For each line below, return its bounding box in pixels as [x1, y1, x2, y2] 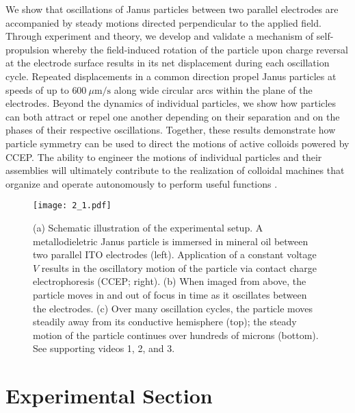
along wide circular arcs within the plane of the [114, 82, 313, 97]
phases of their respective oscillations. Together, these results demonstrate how [5, 123, 336, 137]
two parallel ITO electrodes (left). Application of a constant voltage [33, 247, 317, 262]
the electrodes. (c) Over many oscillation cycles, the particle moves [33, 301, 313, 315]
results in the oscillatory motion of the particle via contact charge [41, 260, 317, 275]
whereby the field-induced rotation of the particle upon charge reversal [52, 42, 348, 56]
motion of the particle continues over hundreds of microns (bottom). [33, 327, 319, 342]
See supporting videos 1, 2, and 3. [33, 341, 175, 355]
